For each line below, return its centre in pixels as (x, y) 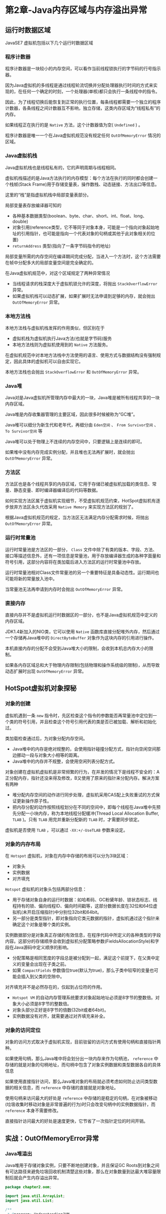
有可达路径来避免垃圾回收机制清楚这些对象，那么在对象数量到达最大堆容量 (81, 1171)
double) (20, 221)
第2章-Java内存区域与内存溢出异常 (76, 10)
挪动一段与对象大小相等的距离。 (49, 755)
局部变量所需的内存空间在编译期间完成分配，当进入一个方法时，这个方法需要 (83, 256)
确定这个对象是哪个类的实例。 (42, 925)
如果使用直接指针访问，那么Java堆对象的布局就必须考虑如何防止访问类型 (79, 1082)
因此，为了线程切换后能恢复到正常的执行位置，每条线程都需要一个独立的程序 (83, 102)
